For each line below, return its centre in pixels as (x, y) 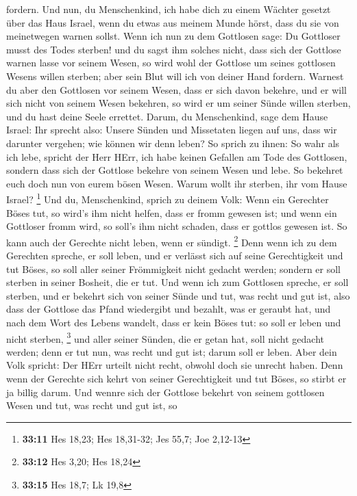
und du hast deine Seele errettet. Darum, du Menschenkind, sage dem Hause (167, 116)
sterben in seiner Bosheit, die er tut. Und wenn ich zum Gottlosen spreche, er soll (177, 282)
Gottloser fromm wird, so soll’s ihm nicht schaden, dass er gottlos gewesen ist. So (177, 226)
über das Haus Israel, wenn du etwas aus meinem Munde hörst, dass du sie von (173, 22)
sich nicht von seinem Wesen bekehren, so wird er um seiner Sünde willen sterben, (178, 103)
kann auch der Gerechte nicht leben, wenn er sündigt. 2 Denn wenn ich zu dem (172, 241)
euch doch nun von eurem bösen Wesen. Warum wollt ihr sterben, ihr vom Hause (177, 183)
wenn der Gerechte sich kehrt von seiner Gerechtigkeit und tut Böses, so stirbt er (176, 378)
